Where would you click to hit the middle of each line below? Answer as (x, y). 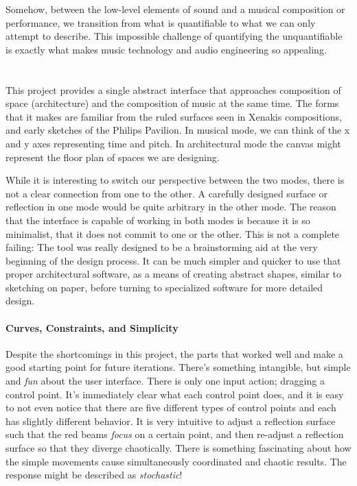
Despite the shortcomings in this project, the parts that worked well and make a (174, 353)
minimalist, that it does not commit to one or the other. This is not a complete (173, 233)
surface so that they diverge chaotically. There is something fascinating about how (178, 448)
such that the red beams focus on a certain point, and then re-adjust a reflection (175, 434)
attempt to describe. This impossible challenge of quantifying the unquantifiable (174, 36)
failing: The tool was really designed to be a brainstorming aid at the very (162, 247)
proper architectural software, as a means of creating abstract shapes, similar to (173, 274)
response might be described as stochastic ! (94, 475)
